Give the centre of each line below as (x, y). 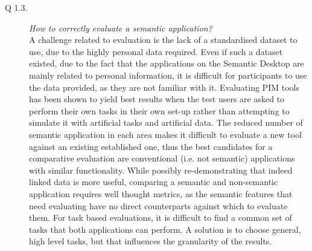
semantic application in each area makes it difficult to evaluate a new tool (166, 134)
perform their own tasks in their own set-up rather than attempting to (159, 110)
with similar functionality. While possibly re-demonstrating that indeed (161, 170)
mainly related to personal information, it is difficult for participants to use (168, 75)
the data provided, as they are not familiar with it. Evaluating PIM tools (164, 87)
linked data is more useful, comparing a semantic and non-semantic (154, 182)
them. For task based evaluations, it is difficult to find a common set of (161, 217)
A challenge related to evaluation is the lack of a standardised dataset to (163, 40)
